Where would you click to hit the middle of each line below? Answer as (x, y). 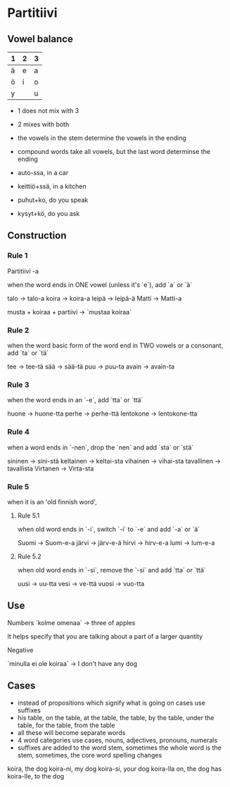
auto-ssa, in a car (43, 173)
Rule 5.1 (28, 516)
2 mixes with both (43, 124)
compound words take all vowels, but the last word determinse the (114, 152)
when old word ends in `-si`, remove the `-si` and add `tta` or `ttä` (111, 570)
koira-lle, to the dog (36, 776)
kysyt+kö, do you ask (49, 213)
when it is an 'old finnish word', (52, 501)
